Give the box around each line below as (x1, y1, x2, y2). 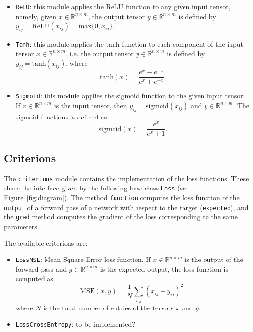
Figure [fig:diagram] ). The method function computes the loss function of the (4, 192, 240, 202)
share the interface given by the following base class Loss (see (4, 183, 189, 193)
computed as (15, 273, 53, 284)
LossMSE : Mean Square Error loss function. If (15, 254, 151, 264)
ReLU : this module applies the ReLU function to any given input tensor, (15, 1, 230, 11)
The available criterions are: (4, 237, 88, 248)
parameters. (4, 221, 39, 231)
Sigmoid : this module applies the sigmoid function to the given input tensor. (15, 91, 245, 101)
